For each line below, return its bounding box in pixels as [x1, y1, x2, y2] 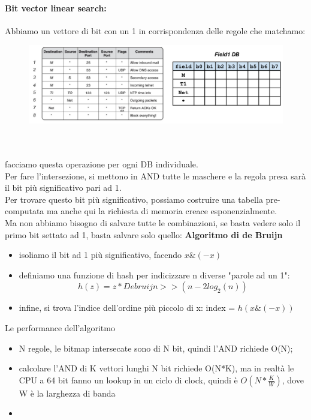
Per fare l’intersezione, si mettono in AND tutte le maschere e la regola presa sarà [5, 169, 306, 182]
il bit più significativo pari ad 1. [5, 181, 122, 194]
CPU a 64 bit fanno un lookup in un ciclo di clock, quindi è [19, 373, 238, 386]
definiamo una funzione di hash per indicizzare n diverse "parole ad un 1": [19, 268, 290, 281]
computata [5, 205, 44, 217]
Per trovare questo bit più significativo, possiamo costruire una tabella [5, 193, 263, 205]
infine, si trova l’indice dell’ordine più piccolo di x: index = [19, 301, 235, 314]
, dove [282, 373, 304, 386]
